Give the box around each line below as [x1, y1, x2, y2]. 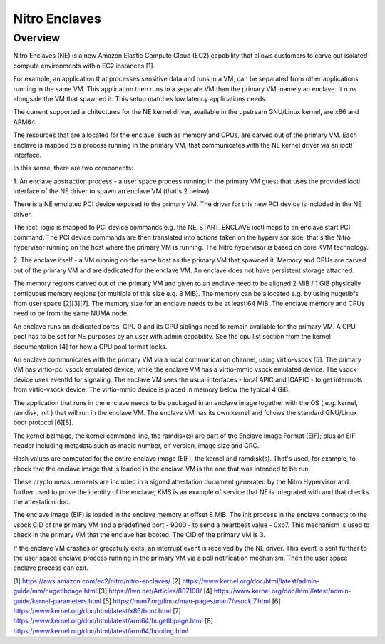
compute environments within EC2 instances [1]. [13, 61, 155, 70]
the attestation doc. [13, 498, 71, 506]
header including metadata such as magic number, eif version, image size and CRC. [13, 441, 260, 450]
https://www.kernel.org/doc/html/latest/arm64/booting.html [13, 626, 189, 635]
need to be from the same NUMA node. [13, 309, 129, 317]
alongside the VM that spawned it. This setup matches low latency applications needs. [13, 94, 267, 103]
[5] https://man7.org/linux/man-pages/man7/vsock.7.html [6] [103, 596, 281, 605]
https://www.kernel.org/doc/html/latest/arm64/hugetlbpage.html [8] [13, 617, 214, 625]
